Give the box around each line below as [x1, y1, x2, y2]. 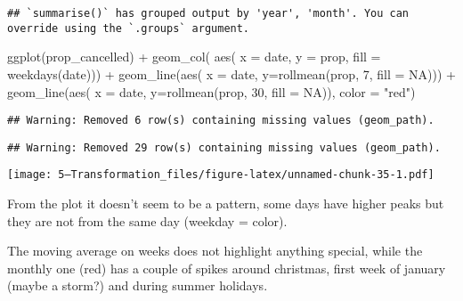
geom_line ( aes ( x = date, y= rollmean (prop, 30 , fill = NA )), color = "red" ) [7, 82, 416, 101]
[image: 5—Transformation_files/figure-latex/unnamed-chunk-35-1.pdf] [7, 168, 435, 182]
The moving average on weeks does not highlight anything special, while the [7, 241, 423, 260]
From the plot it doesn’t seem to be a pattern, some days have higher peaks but [7, 194, 444, 213]
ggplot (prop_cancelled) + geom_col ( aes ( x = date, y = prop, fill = [7, 47, 381, 66]
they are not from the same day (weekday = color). [7, 211, 288, 230]
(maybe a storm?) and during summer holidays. [7, 276, 268, 295]
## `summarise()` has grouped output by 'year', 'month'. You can [7, 7, 410, 20]
